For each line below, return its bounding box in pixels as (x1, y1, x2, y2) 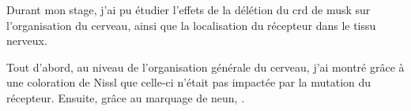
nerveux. (6, 32, 47, 49)
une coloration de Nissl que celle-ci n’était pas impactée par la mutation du (6, 74, 371, 91)
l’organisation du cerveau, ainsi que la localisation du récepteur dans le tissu (6, 17, 376, 33)
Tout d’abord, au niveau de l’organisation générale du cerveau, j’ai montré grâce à (6, 58, 405, 75)
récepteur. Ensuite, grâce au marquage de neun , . (6, 89, 245, 105)
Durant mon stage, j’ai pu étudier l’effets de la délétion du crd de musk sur (6, 2, 371, 17)
